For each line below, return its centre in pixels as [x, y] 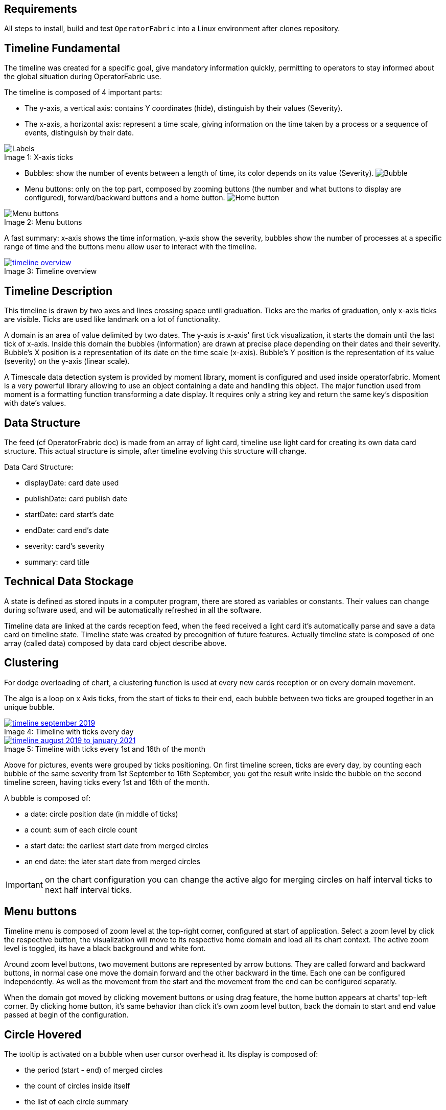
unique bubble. [29, 707]
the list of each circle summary [76, 1102]
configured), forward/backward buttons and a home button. [125, 198]
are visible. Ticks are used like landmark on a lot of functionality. [112, 319]
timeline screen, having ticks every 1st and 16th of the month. [107, 782]
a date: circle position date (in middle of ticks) [101, 814]
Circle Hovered [43, 1034]
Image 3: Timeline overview [51, 271]
